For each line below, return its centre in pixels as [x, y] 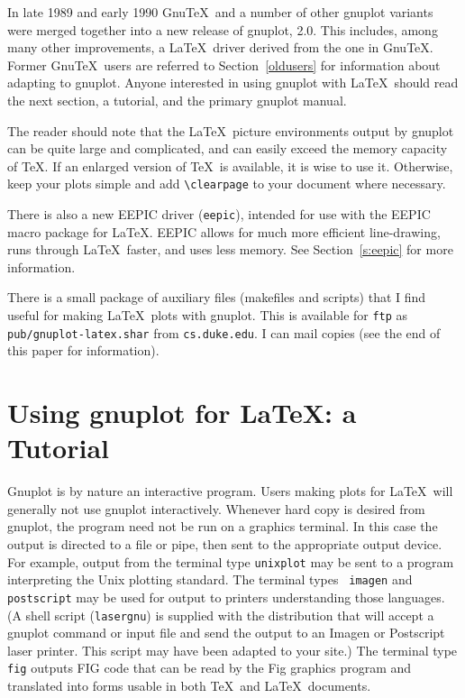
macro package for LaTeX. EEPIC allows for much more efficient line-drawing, [224, 231]
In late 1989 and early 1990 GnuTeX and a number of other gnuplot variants [220, 12]
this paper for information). [83, 350]
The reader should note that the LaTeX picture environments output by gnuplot [231, 130]
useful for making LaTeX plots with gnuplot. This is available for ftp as [208, 315]
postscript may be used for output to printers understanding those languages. [226, 597]
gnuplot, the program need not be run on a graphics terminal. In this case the [223, 526]
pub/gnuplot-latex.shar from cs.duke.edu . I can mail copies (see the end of [224, 332]
